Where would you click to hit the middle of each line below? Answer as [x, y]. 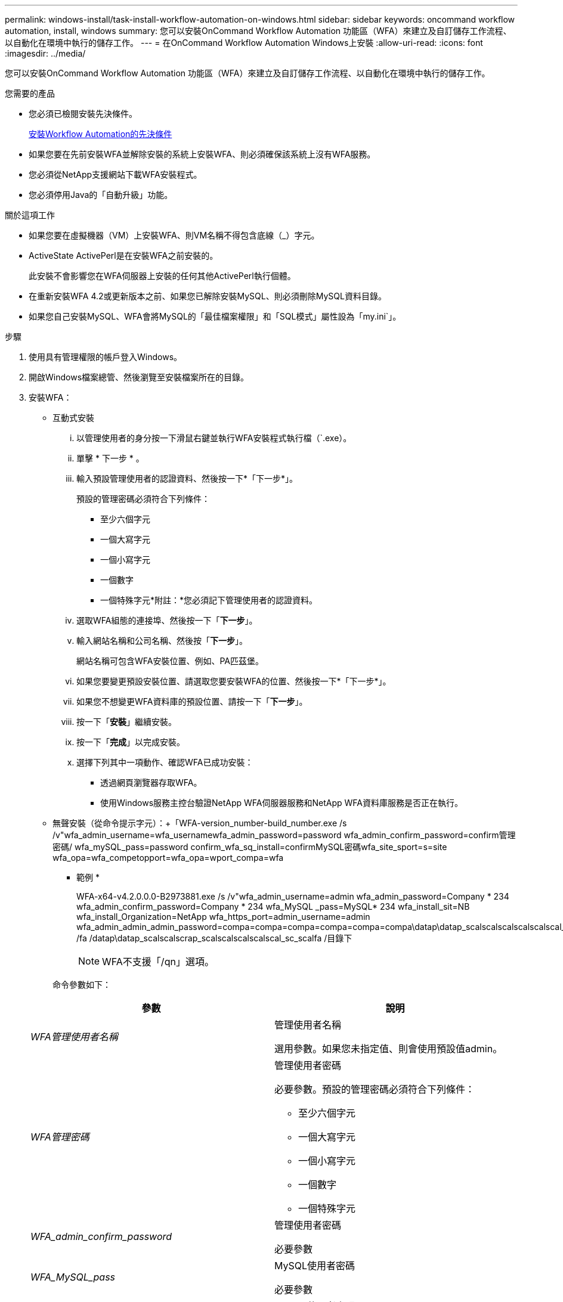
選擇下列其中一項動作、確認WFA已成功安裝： [165, 762]
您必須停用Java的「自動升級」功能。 [101, 195]
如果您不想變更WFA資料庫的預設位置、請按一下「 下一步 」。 [192, 701]
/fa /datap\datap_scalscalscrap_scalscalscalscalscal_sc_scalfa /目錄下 [214, 938]
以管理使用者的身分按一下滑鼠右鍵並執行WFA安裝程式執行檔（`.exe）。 [214, 438]
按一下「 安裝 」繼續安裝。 [126, 722]
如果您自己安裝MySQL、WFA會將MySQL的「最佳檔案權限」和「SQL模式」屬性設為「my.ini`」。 [215, 316]
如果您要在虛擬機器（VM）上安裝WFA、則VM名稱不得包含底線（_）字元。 [174, 235]
